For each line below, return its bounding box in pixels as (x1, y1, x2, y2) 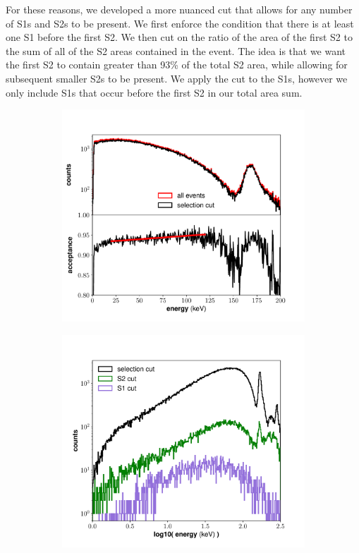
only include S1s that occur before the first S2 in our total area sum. (6, 85, 303, 99)
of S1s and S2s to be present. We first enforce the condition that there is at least (6, 16, 354, 30)
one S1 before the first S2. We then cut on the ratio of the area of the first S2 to (6, 30, 353, 44)
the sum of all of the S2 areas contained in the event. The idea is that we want (6, 43, 346, 58)
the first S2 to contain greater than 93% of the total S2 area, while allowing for (6, 57, 348, 72)
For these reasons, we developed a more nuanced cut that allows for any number (6, 2, 353, 16)
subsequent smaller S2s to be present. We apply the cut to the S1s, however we (6, 71, 348, 85)
